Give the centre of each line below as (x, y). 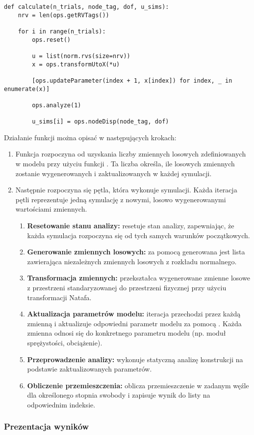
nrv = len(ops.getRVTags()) (63, 15)
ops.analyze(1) (57, 105)
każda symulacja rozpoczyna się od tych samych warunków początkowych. (139, 235)
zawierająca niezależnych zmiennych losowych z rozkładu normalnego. (132, 261)
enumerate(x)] (27, 89)
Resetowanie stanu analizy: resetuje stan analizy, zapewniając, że (131, 225)
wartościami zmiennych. (51, 209)
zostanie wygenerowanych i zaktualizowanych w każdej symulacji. (114, 173)
